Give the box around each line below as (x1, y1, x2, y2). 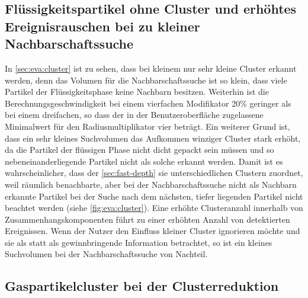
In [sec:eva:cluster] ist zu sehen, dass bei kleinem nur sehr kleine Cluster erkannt (5, 62, 297, 74)
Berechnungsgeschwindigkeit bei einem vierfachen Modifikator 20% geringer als (5, 97, 291, 109)
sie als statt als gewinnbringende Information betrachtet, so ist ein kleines (5, 236, 272, 248)
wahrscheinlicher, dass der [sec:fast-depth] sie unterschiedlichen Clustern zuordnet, (5, 166, 303, 179)
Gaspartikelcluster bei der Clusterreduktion (5, 277, 279, 295)
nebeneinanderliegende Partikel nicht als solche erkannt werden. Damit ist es (5, 155, 283, 167)
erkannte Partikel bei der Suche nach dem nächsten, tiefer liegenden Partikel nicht (5, 190, 303, 202)
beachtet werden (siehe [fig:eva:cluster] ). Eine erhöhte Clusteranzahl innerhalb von (5, 201, 303, 214)
